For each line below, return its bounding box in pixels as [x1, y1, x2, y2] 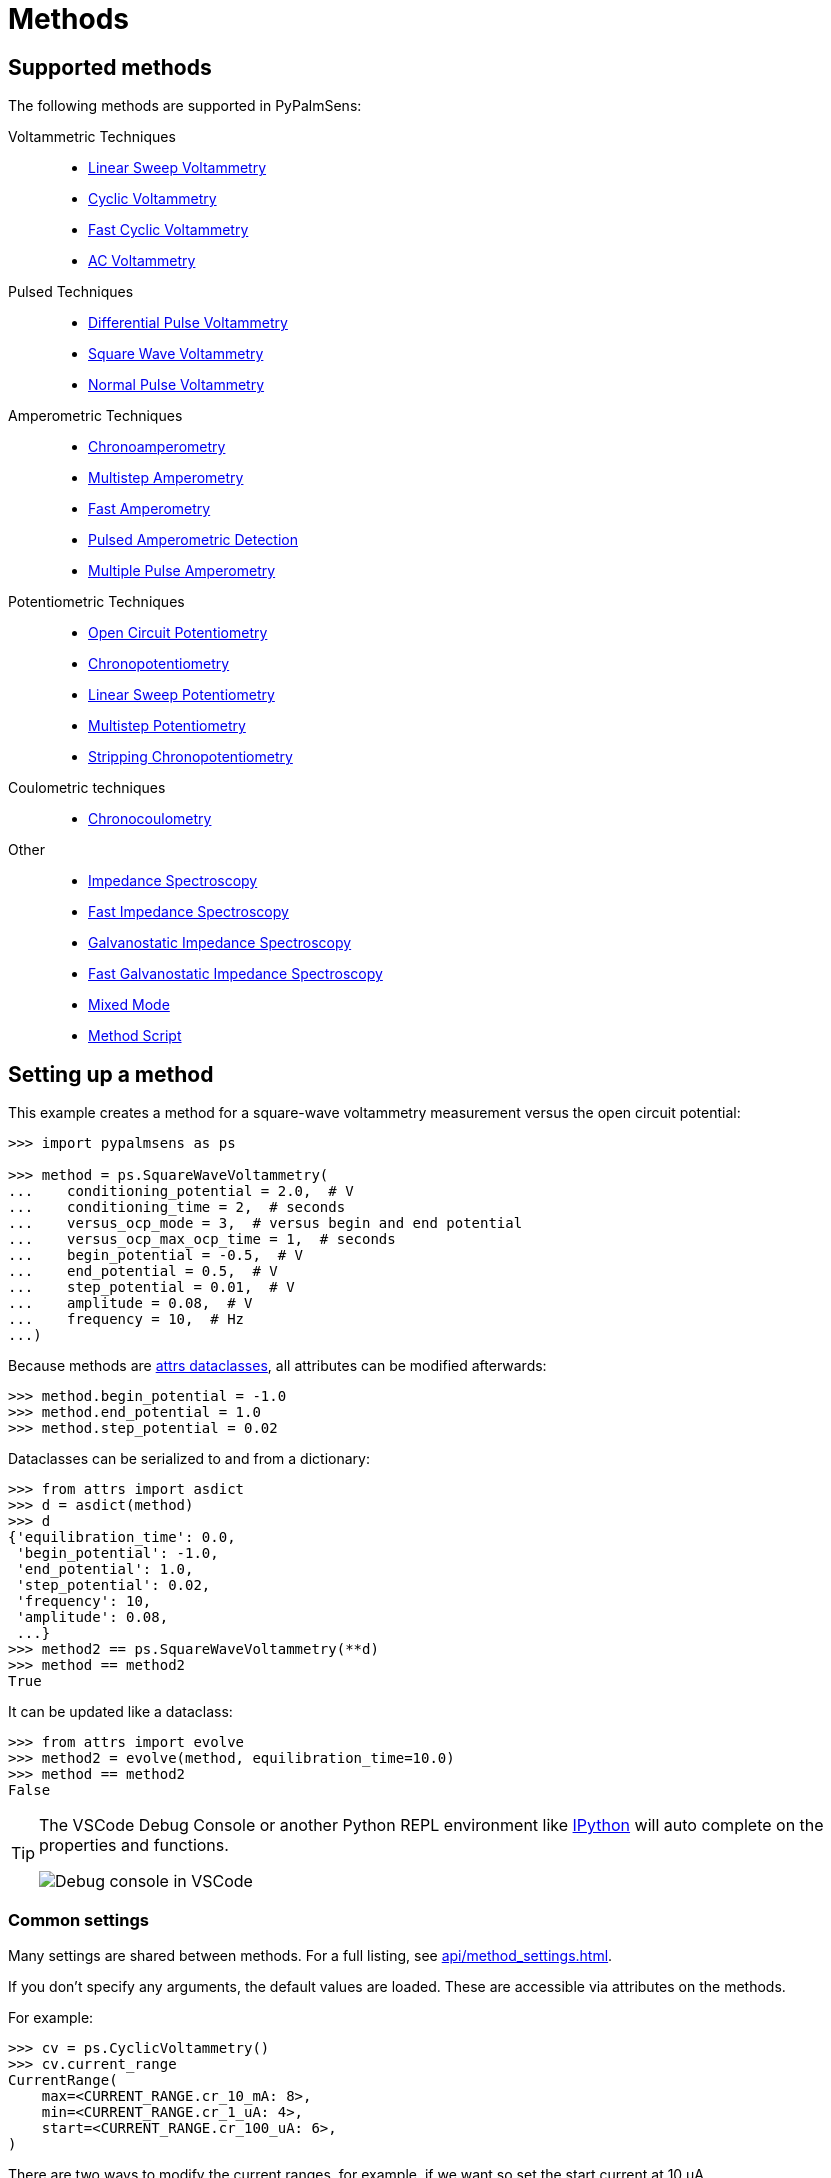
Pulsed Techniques [8, 283, 134, 301]
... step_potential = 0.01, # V [8, 1279, 295, 1296]
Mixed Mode [88, 996, 170, 1014]
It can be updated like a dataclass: [8, 1703, 233, 1721]
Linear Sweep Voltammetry [88, 159, 267, 177]
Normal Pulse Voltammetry [88, 376, 265, 394]
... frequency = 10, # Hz [8, 1311, 245, 1328]
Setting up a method [8, 1061, 214, 1087]
